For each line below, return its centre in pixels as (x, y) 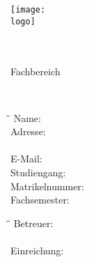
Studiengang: (38, 172)
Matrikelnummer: (47, 186)
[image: (28, 10)
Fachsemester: (40, 200)
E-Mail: (26, 159)
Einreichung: (37, 251)
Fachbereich (35, 71)
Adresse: (28, 131)
